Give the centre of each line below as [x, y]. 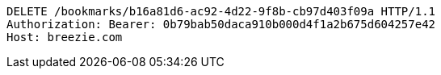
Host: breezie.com [65, 37]
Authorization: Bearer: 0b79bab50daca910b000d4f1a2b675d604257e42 [221, 24]
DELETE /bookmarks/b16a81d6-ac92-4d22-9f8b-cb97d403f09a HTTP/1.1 [221, 11]
